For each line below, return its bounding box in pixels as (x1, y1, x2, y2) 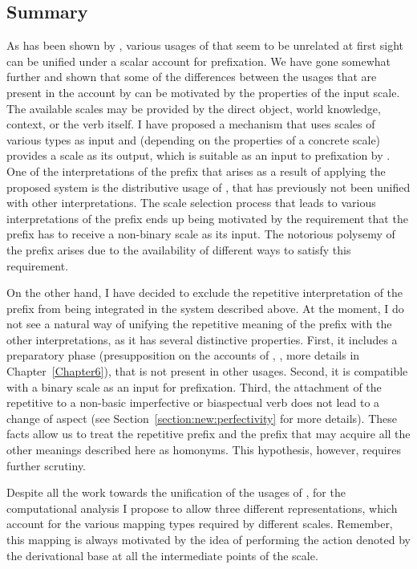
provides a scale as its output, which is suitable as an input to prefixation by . (6, 147, 391, 164)
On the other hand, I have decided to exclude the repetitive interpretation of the (6, 284, 403, 301)
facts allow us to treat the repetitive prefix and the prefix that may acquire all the (6, 425, 411, 442)
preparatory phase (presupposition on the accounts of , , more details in (6, 347, 360, 364)
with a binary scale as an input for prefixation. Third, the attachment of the (6, 378, 382, 395)
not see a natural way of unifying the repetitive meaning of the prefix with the (6, 315, 392, 332)
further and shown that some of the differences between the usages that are (6, 68, 377, 85)
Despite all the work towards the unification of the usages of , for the (6, 484, 346, 501)
